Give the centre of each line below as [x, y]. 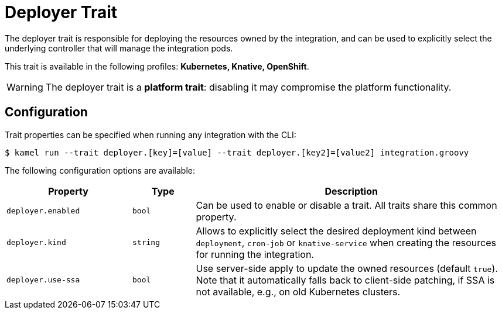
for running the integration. [255, 254]
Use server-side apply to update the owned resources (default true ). [347, 268]
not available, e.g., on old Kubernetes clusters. [298, 291]
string [146, 243]
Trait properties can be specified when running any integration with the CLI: [151, 134]
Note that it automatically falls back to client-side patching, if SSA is [345, 280]
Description [351, 191]
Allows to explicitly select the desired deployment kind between [336, 231]
